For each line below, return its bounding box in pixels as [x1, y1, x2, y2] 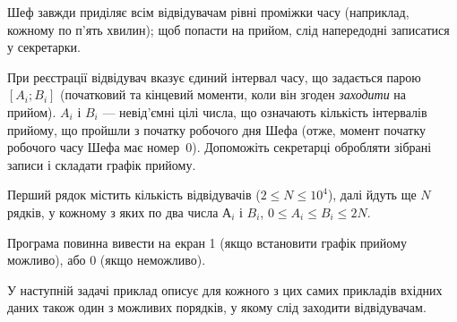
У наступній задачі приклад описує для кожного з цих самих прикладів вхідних [7, 280, 443, 299]
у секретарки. [7, 38, 81, 56]
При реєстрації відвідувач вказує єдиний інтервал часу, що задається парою [7, 67, 421, 86]
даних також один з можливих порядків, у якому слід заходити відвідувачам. [7, 298, 427, 317]
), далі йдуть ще [327, 185, 417, 204]
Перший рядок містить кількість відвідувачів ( [7, 185, 261, 204]
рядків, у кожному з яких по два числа [7, 202, 219, 221]
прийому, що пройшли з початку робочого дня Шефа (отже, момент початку [7, 120, 427, 139]
